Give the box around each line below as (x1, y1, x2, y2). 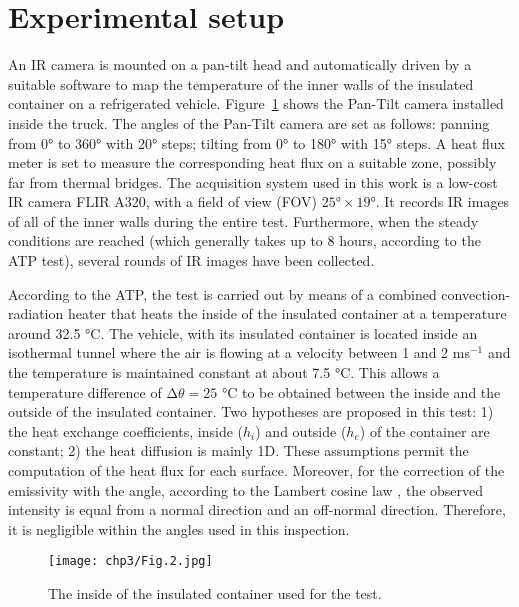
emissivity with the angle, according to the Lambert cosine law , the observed (8, 479, 484, 500)
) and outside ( (255, 420, 347, 441)
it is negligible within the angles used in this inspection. (8, 518, 350, 539)
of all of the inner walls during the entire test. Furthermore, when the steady (8, 210, 479, 231)
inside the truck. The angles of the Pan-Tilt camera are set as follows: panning (8, 112, 490, 133)
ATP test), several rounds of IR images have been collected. (8, 250, 375, 271)
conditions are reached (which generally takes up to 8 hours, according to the (8, 230, 481, 251)
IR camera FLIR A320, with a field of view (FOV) (8, 191, 317, 212)
